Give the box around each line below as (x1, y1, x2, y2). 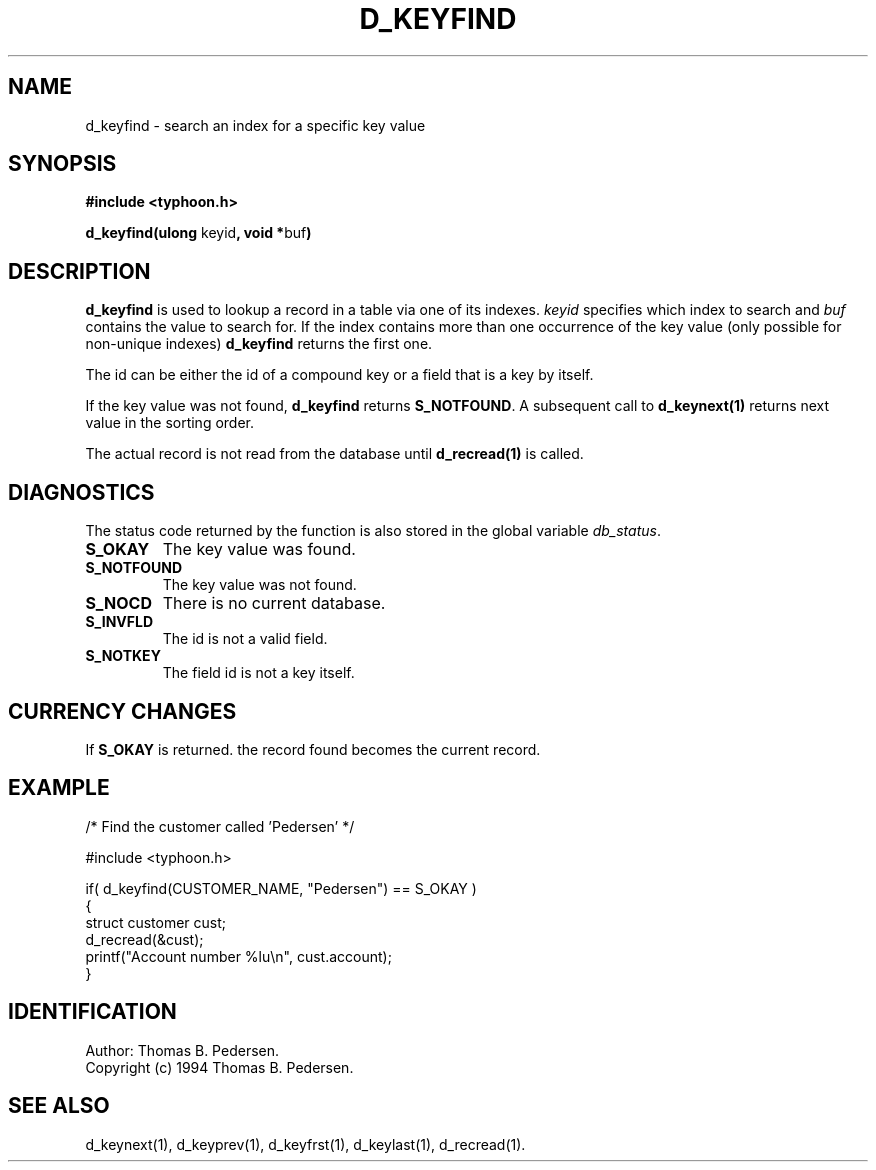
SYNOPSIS (8, 151, 117, 177)
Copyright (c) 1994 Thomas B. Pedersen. (85, 1058, 354, 1076)
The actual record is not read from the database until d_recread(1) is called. (85, 445, 584, 463)
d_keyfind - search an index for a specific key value (85, 116, 426, 134)
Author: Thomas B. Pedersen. (85, 1041, 280, 1059)
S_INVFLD (85, 613, 153, 631)
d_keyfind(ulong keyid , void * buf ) (85, 224, 312, 242)
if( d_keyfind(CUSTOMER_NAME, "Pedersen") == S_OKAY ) (85, 879, 477, 897)
